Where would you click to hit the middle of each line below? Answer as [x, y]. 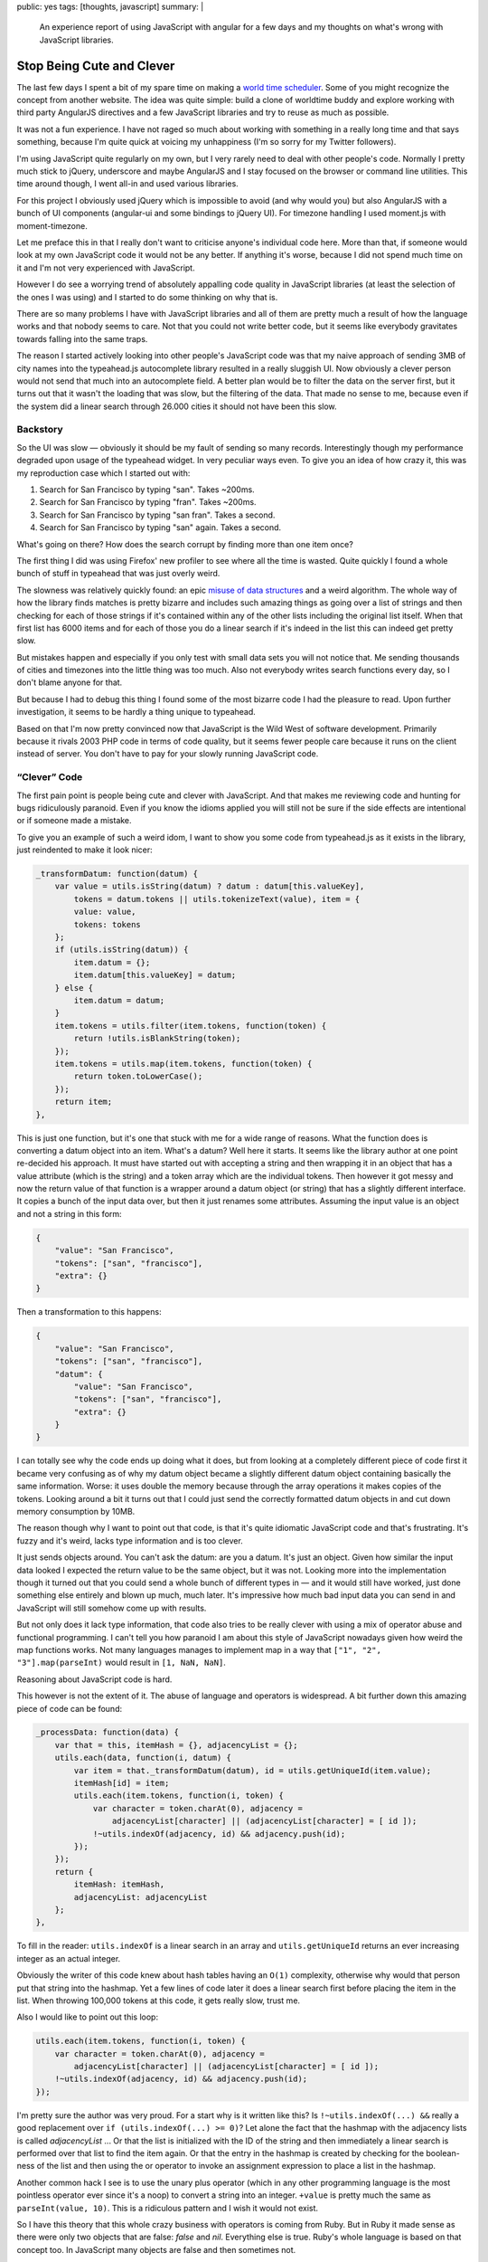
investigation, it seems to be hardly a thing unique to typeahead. [136, 712]
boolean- [443, 2153]
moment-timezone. [52, 225]
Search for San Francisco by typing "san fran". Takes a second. [157, 515]
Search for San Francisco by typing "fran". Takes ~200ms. [148, 502]
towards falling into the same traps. [82, 338]
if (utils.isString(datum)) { [122, 950]
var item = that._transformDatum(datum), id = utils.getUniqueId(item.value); [253, 1770]
